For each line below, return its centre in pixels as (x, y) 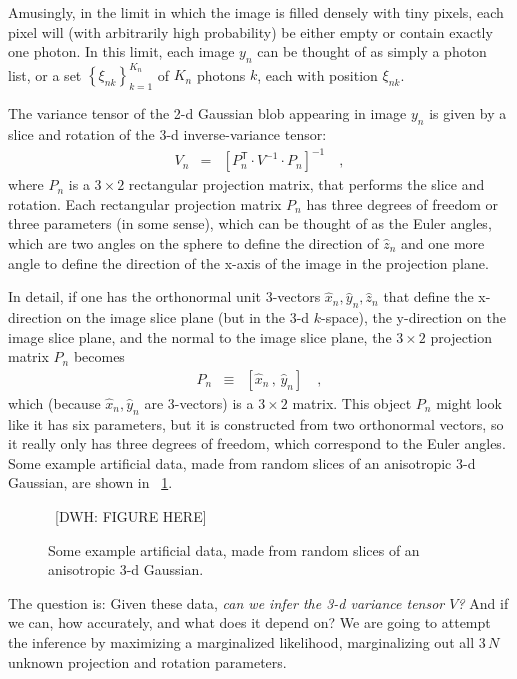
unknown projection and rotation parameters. (147, 661)
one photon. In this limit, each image (121, 51)
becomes (99, 356)
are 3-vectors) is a (199, 402)
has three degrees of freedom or (402, 203)
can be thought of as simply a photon (372, 51)
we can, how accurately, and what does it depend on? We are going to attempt (249, 622)
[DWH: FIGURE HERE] (130, 515)
